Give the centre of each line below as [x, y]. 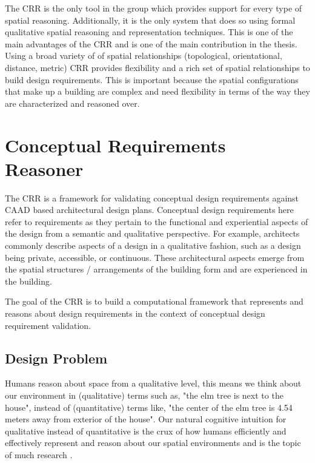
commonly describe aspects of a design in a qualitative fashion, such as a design [153, 245]
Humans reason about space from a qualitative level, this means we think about [153, 383]
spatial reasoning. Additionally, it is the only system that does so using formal [150, 20]
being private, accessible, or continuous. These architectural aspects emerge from [155, 257]
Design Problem [56, 358]
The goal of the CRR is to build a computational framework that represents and [154, 301]
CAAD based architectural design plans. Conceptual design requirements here [149, 210]
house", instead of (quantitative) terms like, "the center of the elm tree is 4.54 [149, 407]
